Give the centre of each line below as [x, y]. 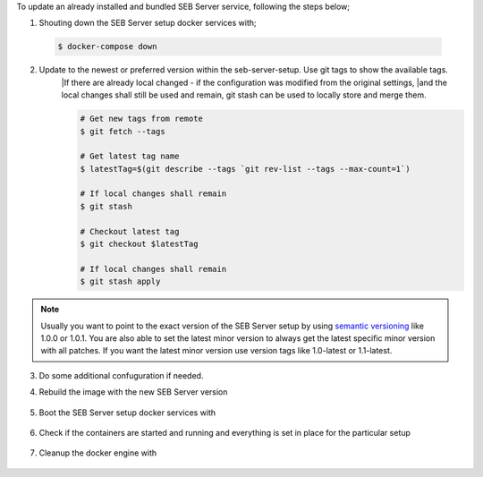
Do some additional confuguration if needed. [121, 375]
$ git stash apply [120, 281]
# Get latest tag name [130, 156]
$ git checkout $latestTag [139, 244]
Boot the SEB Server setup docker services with [127, 413]
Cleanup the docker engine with [97, 453]
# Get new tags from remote [141, 119]
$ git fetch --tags [123, 131]
